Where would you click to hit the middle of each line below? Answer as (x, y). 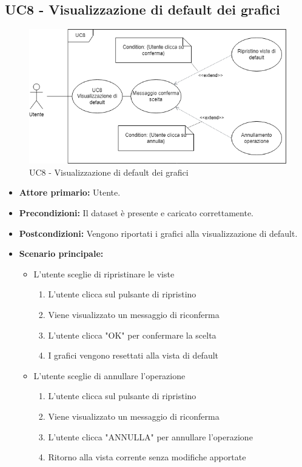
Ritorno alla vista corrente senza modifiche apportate (147, 457)
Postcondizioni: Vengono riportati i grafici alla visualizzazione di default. (158, 233)
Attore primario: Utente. (70, 192)
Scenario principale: (61, 253)
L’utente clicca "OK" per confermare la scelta (132, 335)
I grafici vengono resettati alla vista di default (133, 355)
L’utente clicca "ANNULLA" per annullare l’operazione (150, 436)
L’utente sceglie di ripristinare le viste (104, 273)
